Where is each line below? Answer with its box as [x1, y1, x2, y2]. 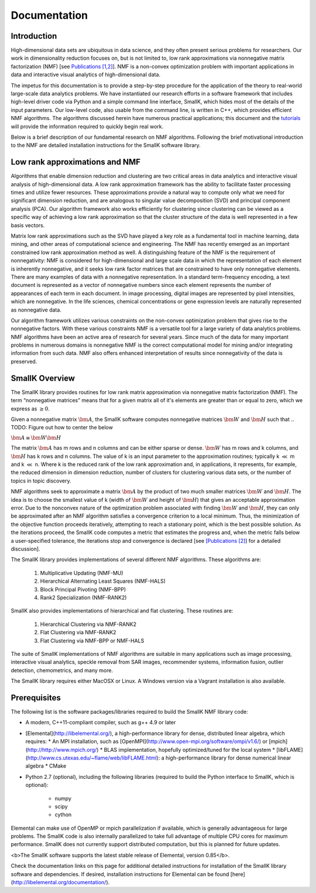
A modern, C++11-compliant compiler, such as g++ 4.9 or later [25, 719, 176, 726]
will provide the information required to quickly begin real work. [11, 123, 164, 130]
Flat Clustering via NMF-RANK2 [40, 629, 116, 636]
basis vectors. [11, 221, 45, 228]
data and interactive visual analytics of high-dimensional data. [11, 71, 161, 78]
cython [54, 811, 72, 818]
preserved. [11, 358, 37, 365]
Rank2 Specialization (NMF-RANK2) [40, 594, 127, 601]
